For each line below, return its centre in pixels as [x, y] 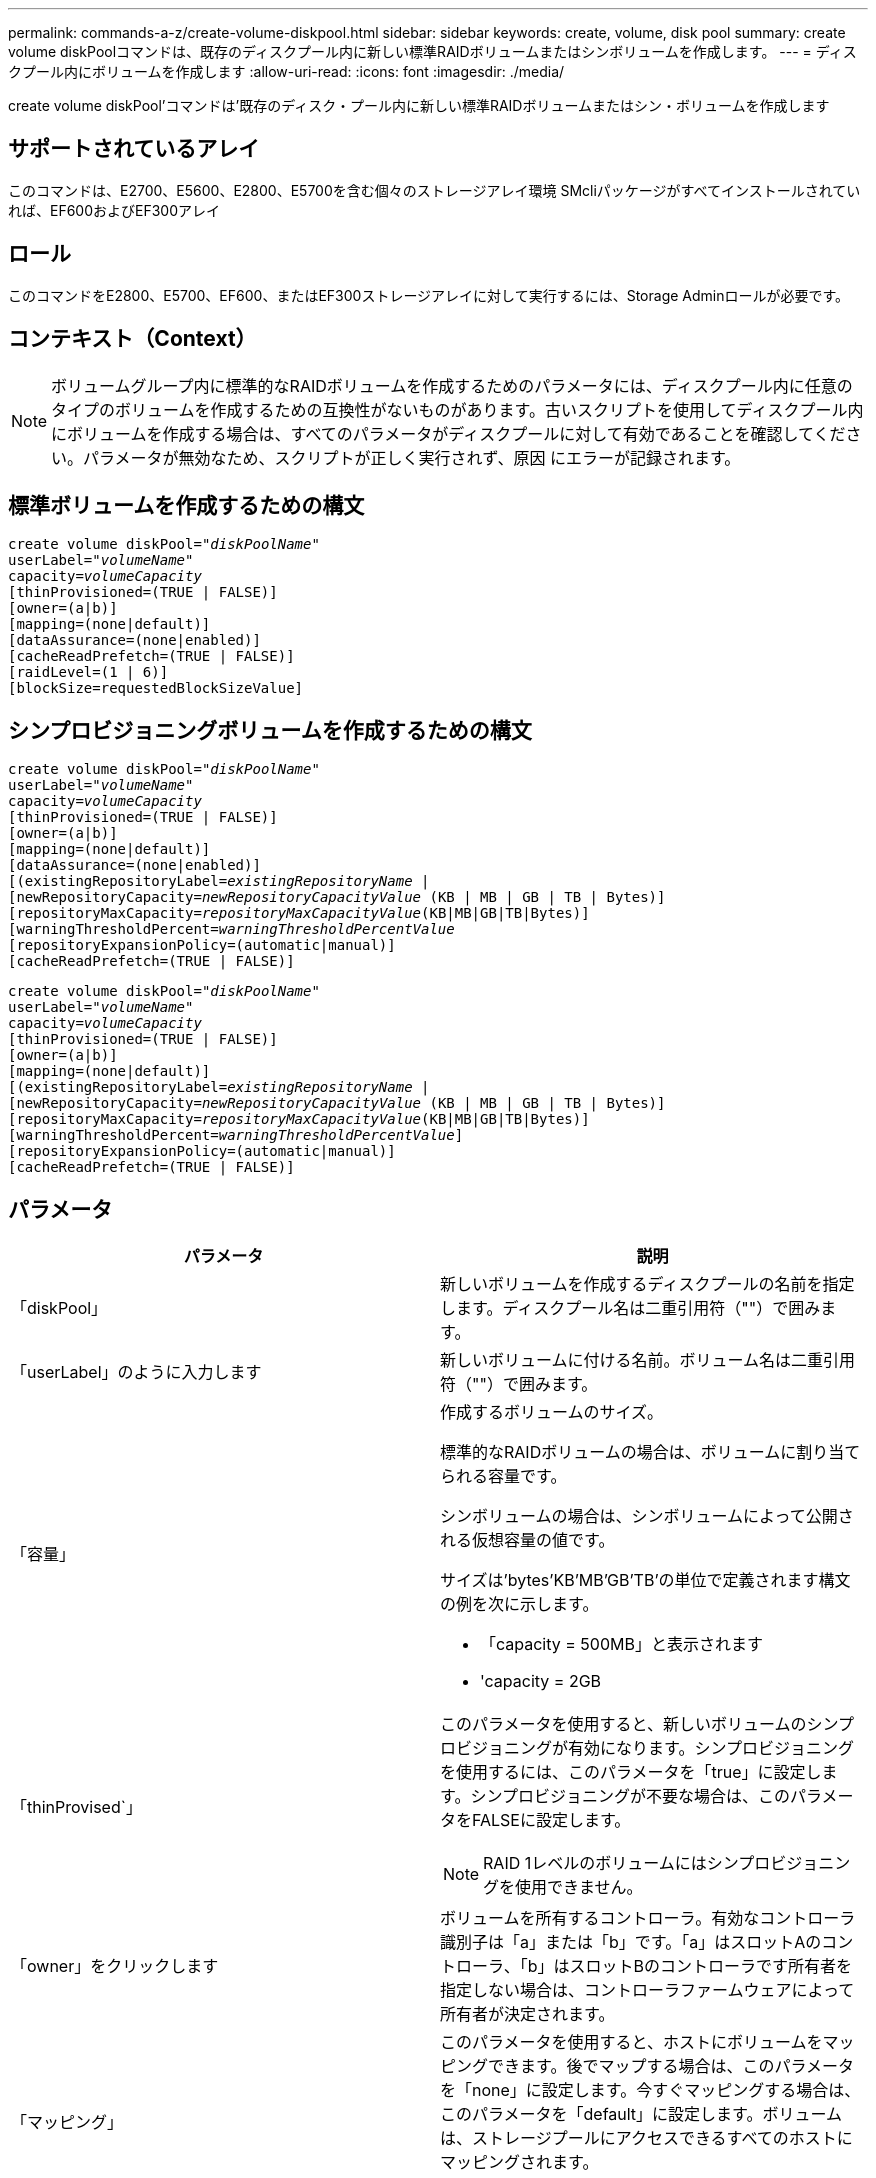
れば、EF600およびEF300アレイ [114, 210]
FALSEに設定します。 [551, 1820]
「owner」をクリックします [115, 1966]
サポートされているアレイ [134, 149]
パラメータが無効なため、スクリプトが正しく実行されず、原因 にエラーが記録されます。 [412, 457]
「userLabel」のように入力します [136, 1372]
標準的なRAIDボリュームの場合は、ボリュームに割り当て [650, 1452]
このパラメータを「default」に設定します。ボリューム [641, 2114]
